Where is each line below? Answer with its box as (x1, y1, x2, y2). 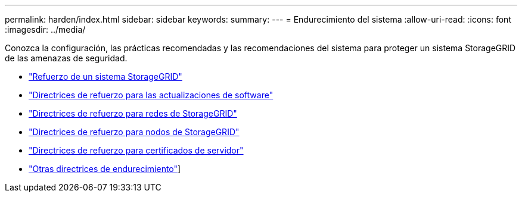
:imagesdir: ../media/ (5, 24, 86, 35)
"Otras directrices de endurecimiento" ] (29, 164, 181, 174)
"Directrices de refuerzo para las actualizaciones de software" (29, 90, 274, 100)
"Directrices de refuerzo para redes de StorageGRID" (29, 108, 237, 118)
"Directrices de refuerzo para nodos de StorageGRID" (29, 127, 240, 137)
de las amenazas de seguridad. (5, 53, 128, 63)
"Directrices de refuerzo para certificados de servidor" (29, 145, 244, 155)
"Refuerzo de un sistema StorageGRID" (29, 71, 182, 82)
